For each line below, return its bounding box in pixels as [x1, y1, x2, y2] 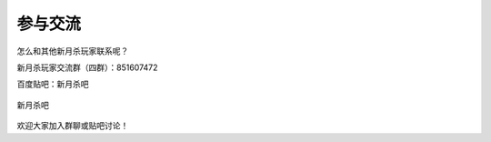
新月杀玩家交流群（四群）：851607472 [16, 62, 158, 73]
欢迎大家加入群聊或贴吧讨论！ [16, 120, 129, 131]
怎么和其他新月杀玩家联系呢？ [16, 46, 129, 56]
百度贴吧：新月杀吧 [16, 78, 89, 90]
